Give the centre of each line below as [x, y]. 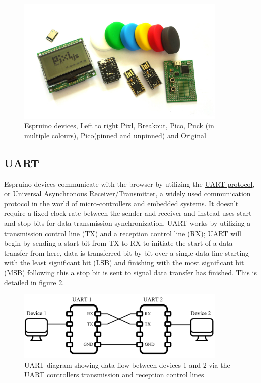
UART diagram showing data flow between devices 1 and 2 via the [127, 365]
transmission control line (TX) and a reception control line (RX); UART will [123, 233]
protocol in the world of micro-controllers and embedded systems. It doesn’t [121, 203]
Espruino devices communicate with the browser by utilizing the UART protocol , [129, 183]
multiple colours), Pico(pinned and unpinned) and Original [115, 135]
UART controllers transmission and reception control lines [114, 375]
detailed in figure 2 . [34, 282]
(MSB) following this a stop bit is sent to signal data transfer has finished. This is [130, 273]
